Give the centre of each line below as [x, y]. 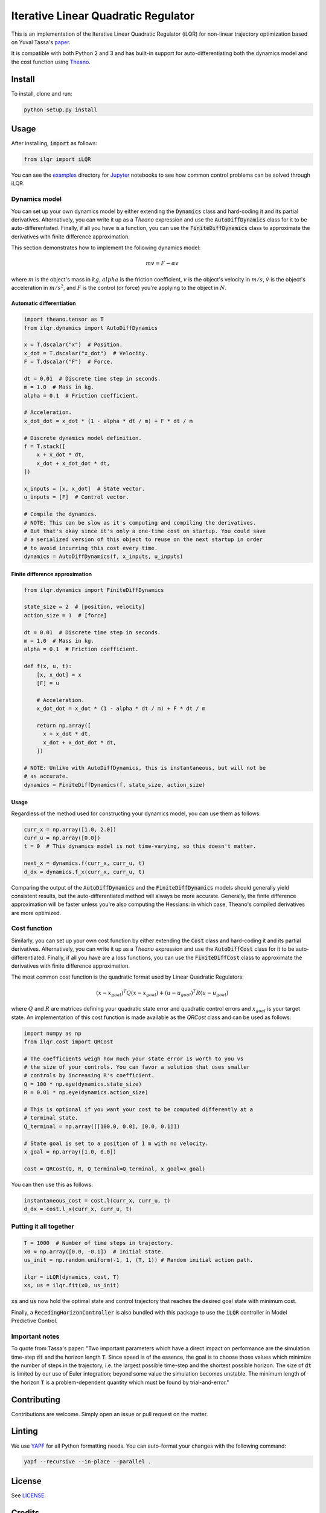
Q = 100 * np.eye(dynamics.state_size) [83, 1084]
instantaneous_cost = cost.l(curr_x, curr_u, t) [97, 1200]
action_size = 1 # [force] [65, 615]
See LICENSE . [29, 1495]
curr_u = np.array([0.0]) [62, 838]
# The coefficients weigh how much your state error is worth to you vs [134, 1058]
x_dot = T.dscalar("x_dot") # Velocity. [86, 353]
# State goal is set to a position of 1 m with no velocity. [116, 1143]
